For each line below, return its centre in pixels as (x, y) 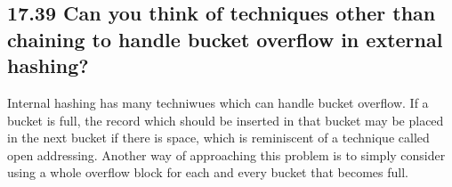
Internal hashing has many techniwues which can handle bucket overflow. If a (218, 102)
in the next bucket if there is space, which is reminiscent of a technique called (218, 138)
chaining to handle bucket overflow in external (225, 39)
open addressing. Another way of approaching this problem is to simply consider (226, 154)
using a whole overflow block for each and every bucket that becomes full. (208, 172)
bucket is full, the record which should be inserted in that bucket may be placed (226, 120)
